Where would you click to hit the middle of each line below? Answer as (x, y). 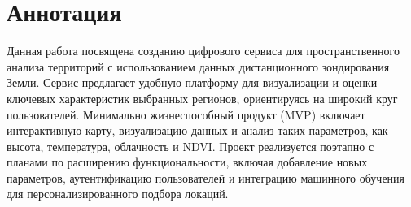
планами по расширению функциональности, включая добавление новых (187, 162)
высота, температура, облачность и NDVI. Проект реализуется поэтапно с (190, 146)
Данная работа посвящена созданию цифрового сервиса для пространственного (203, 51)
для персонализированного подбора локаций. (118, 194)
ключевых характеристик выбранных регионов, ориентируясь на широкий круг (202, 98)
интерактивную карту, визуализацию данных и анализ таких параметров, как (197, 130)
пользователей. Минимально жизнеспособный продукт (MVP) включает (186, 114)
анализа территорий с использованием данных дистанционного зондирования (198, 66)
